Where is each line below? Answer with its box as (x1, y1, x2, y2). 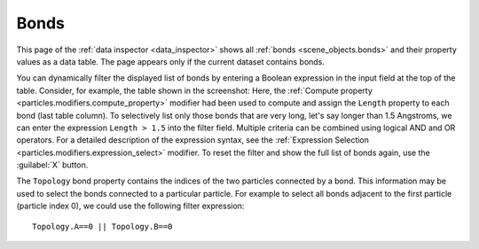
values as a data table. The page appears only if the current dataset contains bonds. (16, 56, 326, 66)
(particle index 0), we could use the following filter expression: (16, 200, 245, 212)
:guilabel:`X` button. (16, 160, 89, 170)
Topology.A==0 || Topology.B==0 (32, 222, 173, 231)
